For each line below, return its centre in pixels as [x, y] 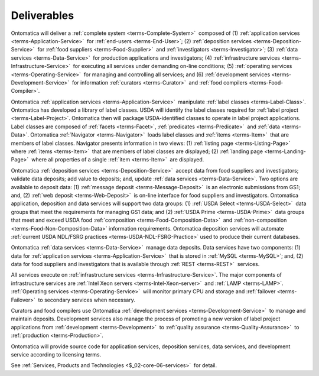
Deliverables [42, 15]
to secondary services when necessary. [87, 300]
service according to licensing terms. [56, 354]
